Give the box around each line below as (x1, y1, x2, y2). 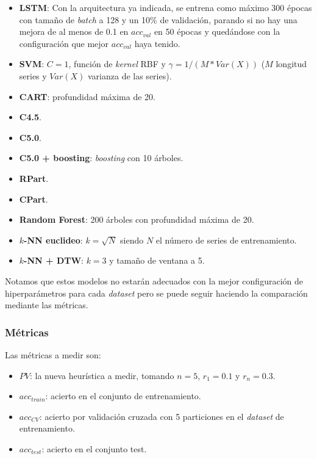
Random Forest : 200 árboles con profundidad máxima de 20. (19, 213, 254, 226)
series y (19, 69, 47, 82)
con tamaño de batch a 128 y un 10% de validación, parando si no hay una (19, 13, 297, 26)
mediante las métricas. (5, 298, 88, 311)
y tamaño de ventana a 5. (109, 254, 205, 267)
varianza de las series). (87, 69, 172, 82)
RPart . (19, 172, 49, 184)
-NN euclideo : (24, 233, 83, 246)
